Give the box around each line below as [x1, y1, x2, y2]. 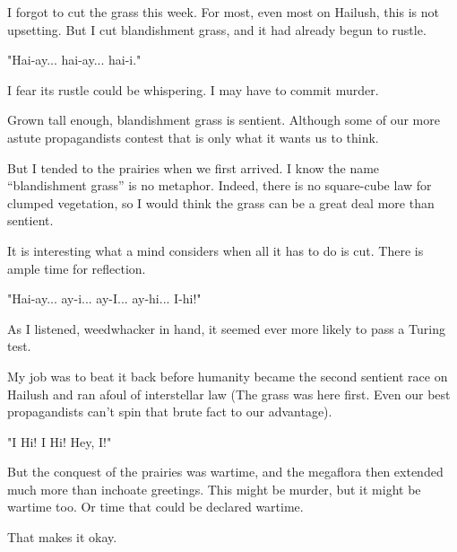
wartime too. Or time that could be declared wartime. [7, 497, 304, 516]
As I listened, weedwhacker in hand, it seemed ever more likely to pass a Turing [7, 319, 445, 337]
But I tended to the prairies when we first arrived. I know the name [7, 158, 380, 177]
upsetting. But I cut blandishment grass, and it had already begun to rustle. [7, 20, 427, 39]
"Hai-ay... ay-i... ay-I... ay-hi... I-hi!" [7, 289, 202, 308]
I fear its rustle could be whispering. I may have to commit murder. [7, 80, 379, 99]
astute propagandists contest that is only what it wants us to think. [7, 127, 379, 146]
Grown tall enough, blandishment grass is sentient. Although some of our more [7, 110, 440, 129]
